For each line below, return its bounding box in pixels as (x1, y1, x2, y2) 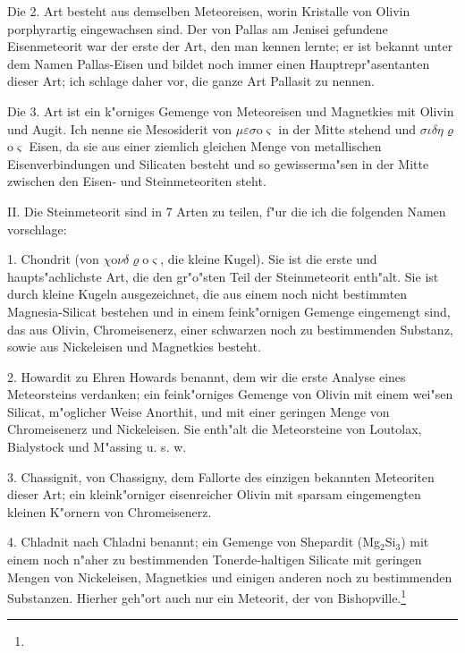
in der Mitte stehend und (278, 119, 417, 138)
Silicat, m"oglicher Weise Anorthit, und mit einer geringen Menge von (7, 402, 390, 420)
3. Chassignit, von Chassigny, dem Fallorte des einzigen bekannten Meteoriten (7, 467, 435, 486)
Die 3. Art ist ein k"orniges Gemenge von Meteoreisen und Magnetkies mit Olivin (7, 101, 454, 120)
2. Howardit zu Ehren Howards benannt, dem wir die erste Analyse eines (7, 367, 406, 386)
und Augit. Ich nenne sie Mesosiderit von (7, 119, 232, 138)
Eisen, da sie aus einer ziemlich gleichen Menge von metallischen (29, 137, 382, 156)
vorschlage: (7, 219, 67, 238)
